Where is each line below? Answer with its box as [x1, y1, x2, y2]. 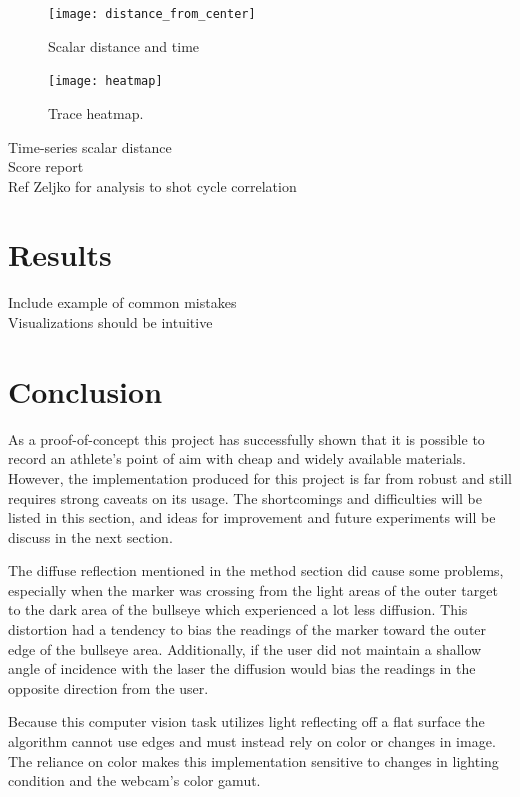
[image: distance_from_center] [48, 7, 256, 21]
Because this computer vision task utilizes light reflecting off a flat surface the [8, 711, 485, 732]
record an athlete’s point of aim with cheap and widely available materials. [8, 448, 466, 469]
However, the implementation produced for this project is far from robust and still [8, 467, 512, 488]
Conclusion [8, 370, 163, 411]
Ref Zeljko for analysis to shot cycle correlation [8, 175, 297, 196]
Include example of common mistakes [8, 292, 237, 313]
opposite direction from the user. [8, 677, 209, 698]
